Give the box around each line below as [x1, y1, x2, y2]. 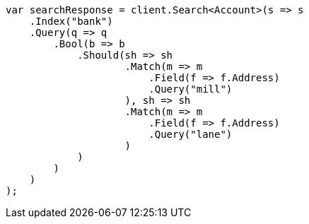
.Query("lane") [148, 129, 233, 140]
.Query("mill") [148, 83, 233, 95]
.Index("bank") [29, 16, 113, 27]
